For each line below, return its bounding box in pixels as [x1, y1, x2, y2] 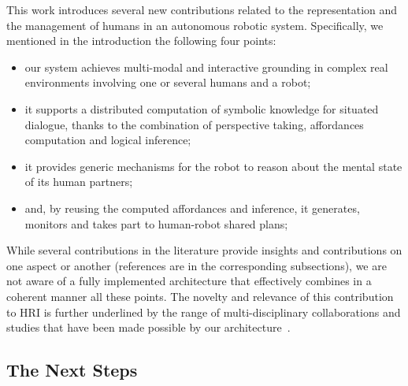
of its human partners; [24, 173, 133, 190]
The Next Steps [6, 358, 138, 382]
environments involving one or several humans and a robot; [24, 74, 311, 91]
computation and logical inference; [24, 132, 191, 148]
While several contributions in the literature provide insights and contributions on [6, 242, 402, 258]
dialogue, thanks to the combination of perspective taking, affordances [24, 116, 364, 132]
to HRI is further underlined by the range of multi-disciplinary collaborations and [6, 303, 401, 320]
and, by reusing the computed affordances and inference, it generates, [24, 199, 360, 216]
